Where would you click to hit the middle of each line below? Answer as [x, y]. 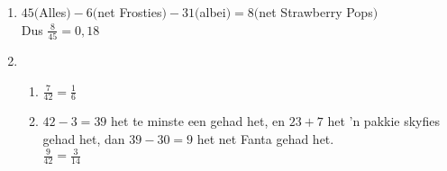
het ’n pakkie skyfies [384, 121]
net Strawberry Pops [316, 12]
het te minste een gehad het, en [198, 121]
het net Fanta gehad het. [265, 138]
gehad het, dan [84, 138]
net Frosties [130, 12]
